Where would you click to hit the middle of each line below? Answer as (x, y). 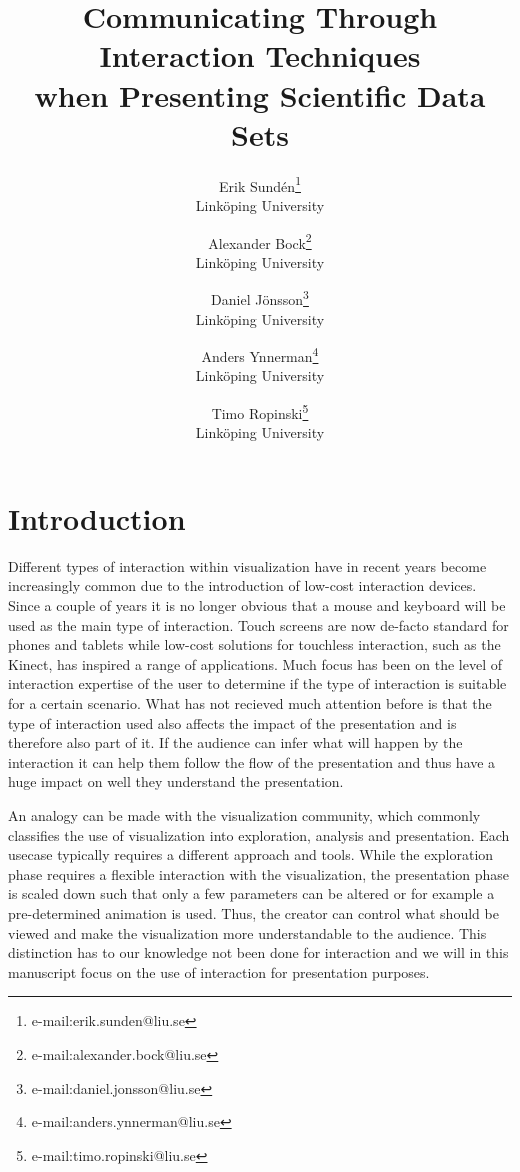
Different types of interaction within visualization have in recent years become (247, 565)
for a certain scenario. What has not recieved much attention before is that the (250, 703)
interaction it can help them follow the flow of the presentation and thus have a (252, 761)
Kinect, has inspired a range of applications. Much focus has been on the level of (255, 663)
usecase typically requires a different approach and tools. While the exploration (251, 854)
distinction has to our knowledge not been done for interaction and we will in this (258, 952)
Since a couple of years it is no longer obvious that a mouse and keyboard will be (257, 605)
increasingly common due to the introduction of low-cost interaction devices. (242, 585)
